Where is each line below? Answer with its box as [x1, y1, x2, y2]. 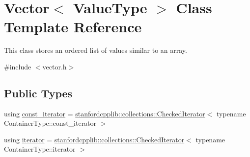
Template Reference [4, 17, 142, 37]
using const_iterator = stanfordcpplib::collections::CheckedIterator [4, 108, 205, 118]
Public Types [4, 85, 73, 100]
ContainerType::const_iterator [4, 118, 97, 128]
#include [4, 61, 31, 71]
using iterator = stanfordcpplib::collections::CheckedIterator [4, 134, 185, 144]
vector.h [42, 61, 67, 71]
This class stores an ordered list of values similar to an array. [4, 45, 187, 55]
